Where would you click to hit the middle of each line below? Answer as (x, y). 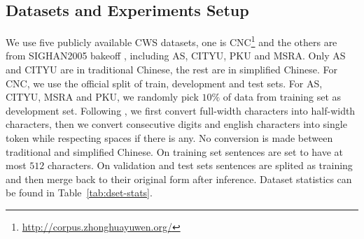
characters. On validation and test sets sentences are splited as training (200, 165)
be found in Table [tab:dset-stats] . (79, 193)
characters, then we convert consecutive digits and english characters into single (176, 124)
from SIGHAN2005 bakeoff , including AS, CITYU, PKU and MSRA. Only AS (176, 56)
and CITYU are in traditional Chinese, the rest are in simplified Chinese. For (171, 70)
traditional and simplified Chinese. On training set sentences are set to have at (175, 151)
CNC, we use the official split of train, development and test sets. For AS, (164, 83)
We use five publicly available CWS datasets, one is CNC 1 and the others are (171, 41)
